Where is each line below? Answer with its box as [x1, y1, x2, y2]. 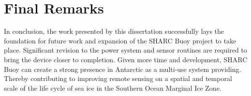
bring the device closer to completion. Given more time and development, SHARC [4, 54, 248, 64]
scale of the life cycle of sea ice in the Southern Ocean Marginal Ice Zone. [4, 82, 221, 93]
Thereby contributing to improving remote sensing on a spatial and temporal [4, 73, 232, 83]
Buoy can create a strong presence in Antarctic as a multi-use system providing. [4, 64, 241, 74]
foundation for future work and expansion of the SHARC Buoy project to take [4, 35, 236, 45]
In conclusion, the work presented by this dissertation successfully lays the [4, 26, 224, 36]
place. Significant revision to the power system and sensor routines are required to [4, 45, 247, 55]
